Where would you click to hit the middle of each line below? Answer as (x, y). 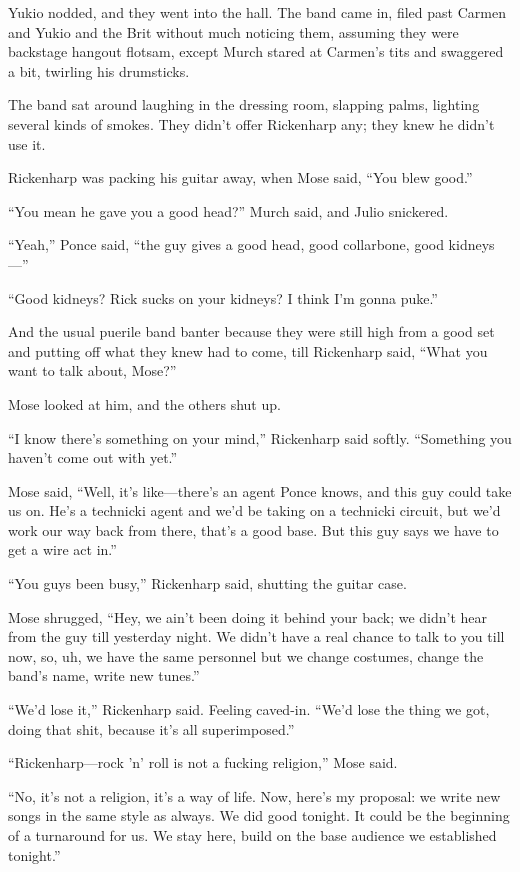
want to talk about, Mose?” (92, 370)
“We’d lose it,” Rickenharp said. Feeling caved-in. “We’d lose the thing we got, (249, 709)
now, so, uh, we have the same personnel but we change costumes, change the (246, 655)
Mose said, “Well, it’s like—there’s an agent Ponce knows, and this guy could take (260, 490)
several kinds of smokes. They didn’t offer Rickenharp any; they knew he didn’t (251, 123)
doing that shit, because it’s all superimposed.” (151, 728)
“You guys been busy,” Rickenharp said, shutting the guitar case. (207, 583)
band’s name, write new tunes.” (104, 675)
